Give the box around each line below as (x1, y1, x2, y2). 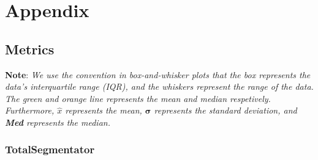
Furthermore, (5, 104, 55, 117)
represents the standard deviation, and (154, 104, 297, 117)
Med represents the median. (5, 115, 110, 128)
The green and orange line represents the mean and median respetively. (5, 92, 271, 104)
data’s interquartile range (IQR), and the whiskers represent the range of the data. (5, 80, 314, 93)
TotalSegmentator (5, 142, 95, 157)
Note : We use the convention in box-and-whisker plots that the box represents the (5, 68, 311, 81)
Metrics (5, 39, 55, 58)
